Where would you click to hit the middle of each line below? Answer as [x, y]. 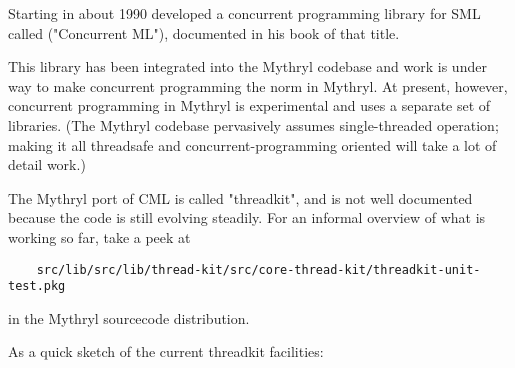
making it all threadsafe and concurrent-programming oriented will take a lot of [252, 144]
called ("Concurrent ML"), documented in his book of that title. [204, 32]
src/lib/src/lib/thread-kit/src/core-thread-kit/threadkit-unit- [258, 269]
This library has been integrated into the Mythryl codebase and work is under [247, 66]
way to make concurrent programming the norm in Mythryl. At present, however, [258, 85]
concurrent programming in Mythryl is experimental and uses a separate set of [249, 105]
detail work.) [47, 164]
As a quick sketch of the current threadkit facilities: [166, 351]
